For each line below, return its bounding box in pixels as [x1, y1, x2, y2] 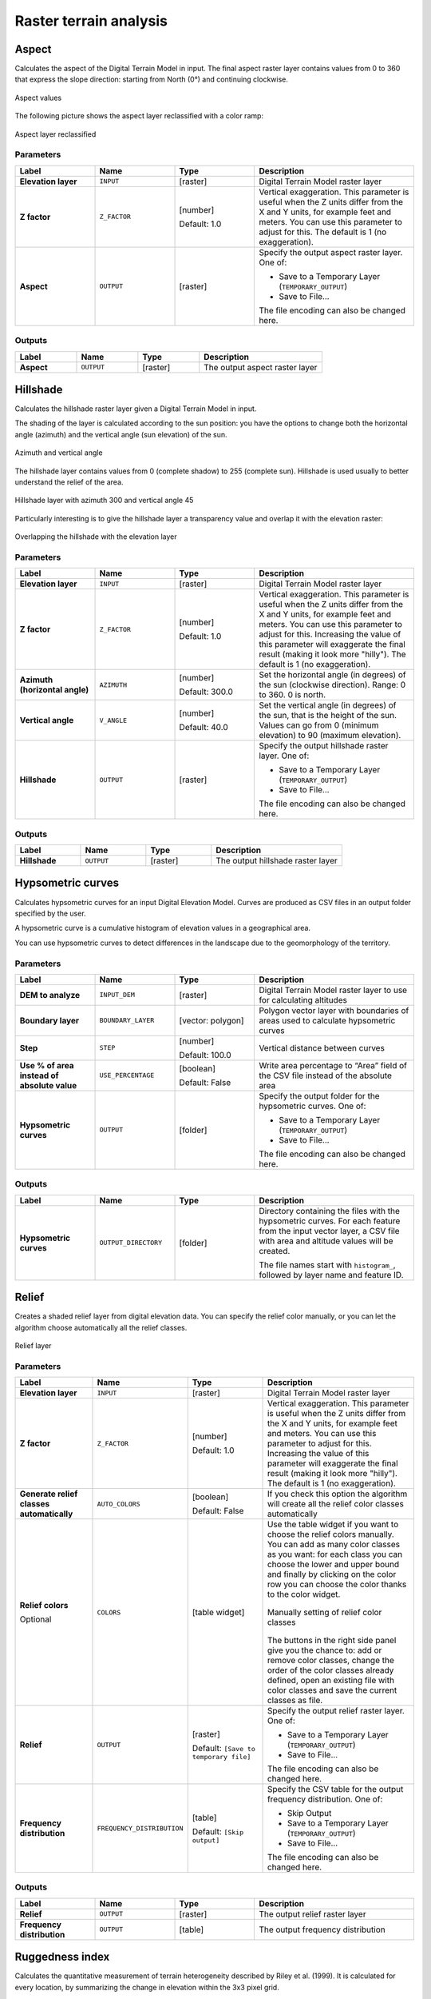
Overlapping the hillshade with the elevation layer [14, 532, 177, 541]
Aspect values [14, 93, 62, 102]
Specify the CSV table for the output [267, 1784, 404, 1795]
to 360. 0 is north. [259, 689, 326, 700]
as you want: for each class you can [267, 1549, 403, 1560]
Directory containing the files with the [259, 1205, 401, 1216]
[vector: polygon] [179, 1015, 244, 1026]
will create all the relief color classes [267, 1498, 405, 1510]
